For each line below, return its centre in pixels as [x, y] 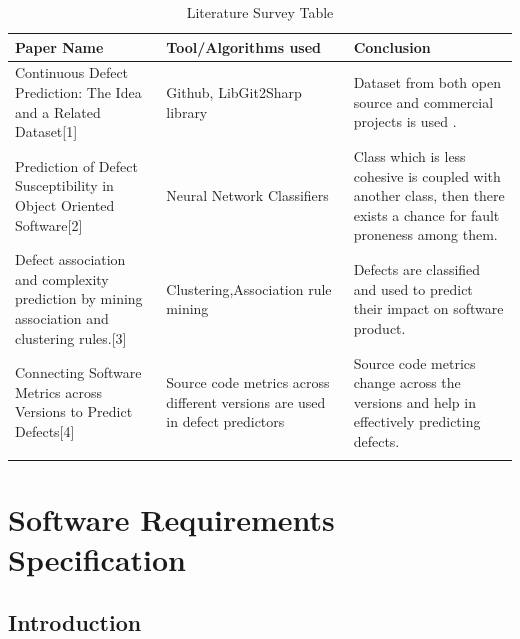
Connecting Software [78, 372]
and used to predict [413, 288]
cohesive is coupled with [427, 175]
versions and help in [414, 401]
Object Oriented [65, 205]
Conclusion [392, 46]
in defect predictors [225, 421]
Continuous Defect [72, 72]
